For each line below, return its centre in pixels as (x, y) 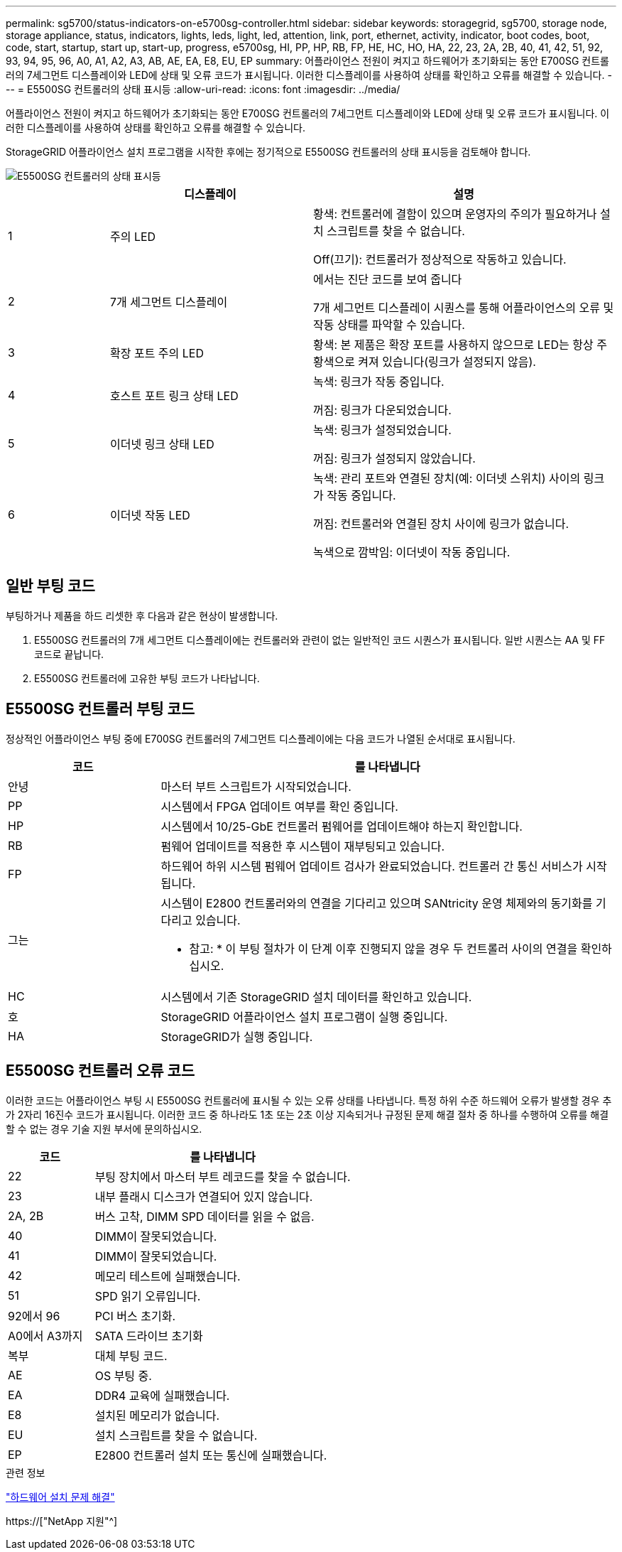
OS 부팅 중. (123, 1375)
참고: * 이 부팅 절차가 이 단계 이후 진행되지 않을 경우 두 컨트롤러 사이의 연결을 (383, 948)
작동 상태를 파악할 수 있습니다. (389, 325)
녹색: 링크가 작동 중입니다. (378, 382)
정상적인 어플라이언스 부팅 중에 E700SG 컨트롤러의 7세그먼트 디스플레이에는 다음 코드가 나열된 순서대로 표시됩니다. (261, 738)
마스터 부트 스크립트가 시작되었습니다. (256, 786)
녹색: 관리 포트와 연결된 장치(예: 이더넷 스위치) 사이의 (447, 478)
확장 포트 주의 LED (157, 353)
